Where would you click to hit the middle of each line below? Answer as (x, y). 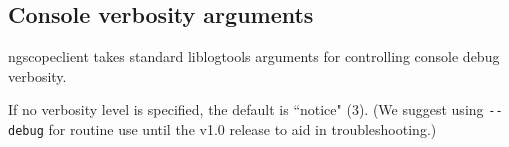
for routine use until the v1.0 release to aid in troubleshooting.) (242, 129)
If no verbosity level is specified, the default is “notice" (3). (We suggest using (246, 109)
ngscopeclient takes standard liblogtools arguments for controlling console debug (254, 56)
